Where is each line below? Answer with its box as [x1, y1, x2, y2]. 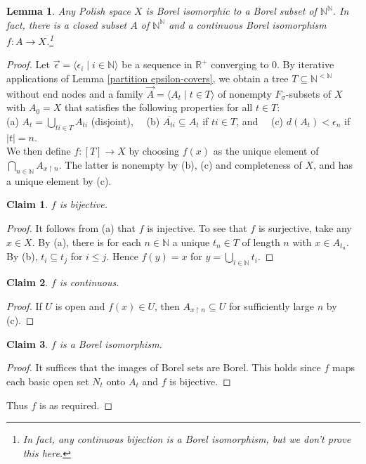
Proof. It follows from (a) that [6, 221, 136, 235]
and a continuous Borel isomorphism [169, 17, 327, 32]
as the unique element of [213, 143, 319, 158]
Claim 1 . [6, 197, 48, 212]
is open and [55, 298, 105, 313]
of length [242, 234, 280, 249]
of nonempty [218, 86, 272, 101]
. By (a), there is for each [32, 234, 141, 249]
